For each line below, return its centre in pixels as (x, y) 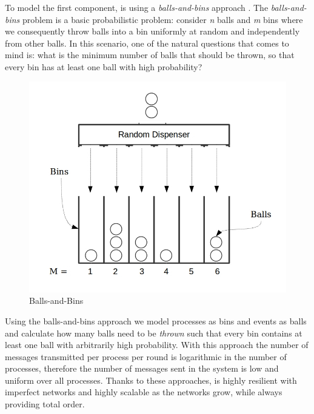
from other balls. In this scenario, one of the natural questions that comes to (147, 43)
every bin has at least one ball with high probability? (104, 66)
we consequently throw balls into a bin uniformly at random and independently (152, 31)
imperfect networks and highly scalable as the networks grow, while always (144, 392)
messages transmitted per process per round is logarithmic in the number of (146, 356)
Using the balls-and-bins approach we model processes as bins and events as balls (156, 320)
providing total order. (45, 404)
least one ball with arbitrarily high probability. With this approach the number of (157, 345)
